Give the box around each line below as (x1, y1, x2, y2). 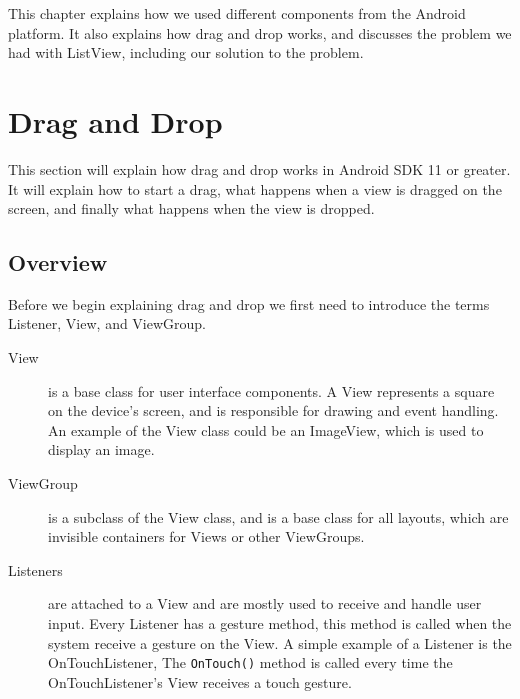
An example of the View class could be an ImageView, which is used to (48, 419, 484, 440)
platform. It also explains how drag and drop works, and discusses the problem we (8, 22, 512, 43)
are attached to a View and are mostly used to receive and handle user (48, 593, 482, 614)
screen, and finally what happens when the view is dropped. (8, 198, 375, 219)
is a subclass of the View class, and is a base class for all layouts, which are (48, 506, 509, 527)
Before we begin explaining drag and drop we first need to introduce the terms (8, 293, 490, 314)
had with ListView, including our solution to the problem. (8, 42, 364, 63)
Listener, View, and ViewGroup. (8, 313, 207, 334)
